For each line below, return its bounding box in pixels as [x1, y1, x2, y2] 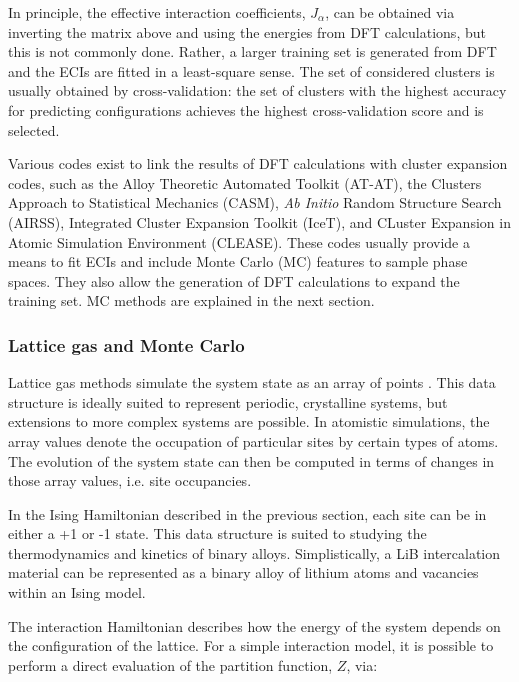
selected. [8, 119, 60, 140]
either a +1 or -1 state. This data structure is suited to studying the [8, 523, 427, 544]
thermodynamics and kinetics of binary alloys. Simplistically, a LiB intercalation [8, 542, 501, 563]
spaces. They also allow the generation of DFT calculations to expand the [8, 270, 460, 291]
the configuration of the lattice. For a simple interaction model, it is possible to [8, 635, 494, 656]
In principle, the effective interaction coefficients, [8, 2, 306, 22]
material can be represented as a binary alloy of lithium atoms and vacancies [8, 562, 479, 583]
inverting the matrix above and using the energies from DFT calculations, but [8, 21, 486, 42]
